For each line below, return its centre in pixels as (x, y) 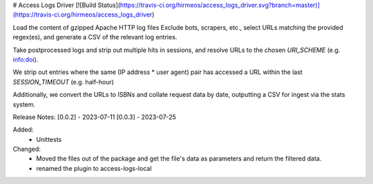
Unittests (49, 139)
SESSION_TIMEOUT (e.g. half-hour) (63, 82)
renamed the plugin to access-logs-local (94, 168)
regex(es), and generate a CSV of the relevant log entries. (95, 37)
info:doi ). (26, 59)
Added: (23, 130)
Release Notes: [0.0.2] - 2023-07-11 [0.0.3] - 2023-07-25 (94, 117)
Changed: (27, 149)
